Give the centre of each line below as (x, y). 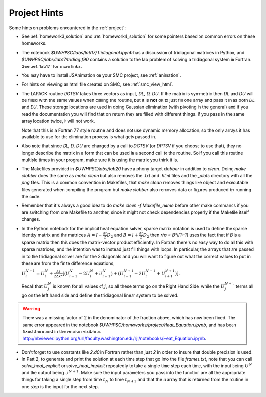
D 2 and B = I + (122, 235)
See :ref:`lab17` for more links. (52, 66)
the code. (31, 197)
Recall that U (35, 286)
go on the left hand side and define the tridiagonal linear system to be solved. (100, 295)
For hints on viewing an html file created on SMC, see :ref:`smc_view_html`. (98, 84)
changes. (31, 219)
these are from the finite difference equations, (68, 263)
